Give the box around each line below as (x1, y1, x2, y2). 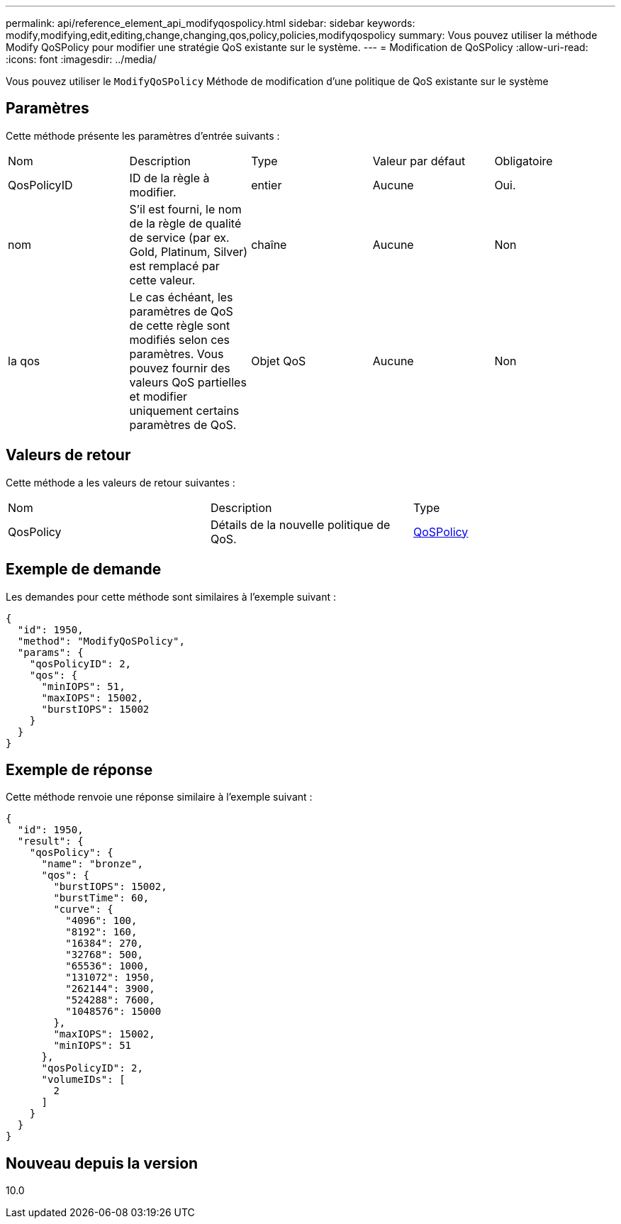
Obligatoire (494, 153, 553, 168)
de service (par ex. (129, 230, 230, 245)
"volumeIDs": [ (41, 1074, 125, 1086)
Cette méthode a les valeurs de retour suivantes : (6, 476, 235, 489)
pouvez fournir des (129, 360, 230, 375)
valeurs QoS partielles (129, 374, 247, 389)
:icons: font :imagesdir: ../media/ (6, 53, 157, 65)
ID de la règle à (129, 170, 210, 185)
